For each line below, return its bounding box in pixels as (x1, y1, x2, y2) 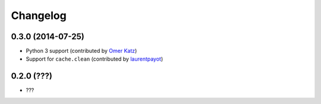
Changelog (11, 9, 67, 22)
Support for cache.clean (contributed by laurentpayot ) (26, 55, 163, 62)
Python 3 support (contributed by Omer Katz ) (26, 48, 137, 55)
